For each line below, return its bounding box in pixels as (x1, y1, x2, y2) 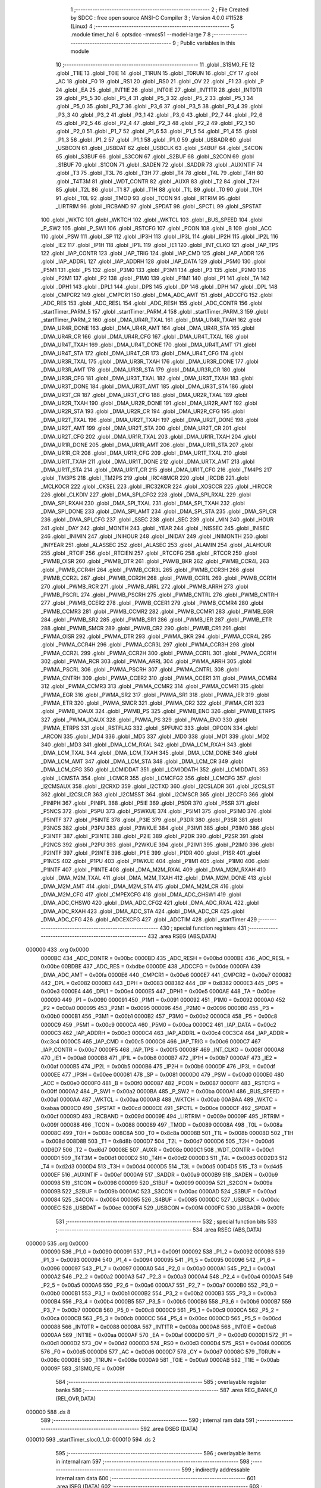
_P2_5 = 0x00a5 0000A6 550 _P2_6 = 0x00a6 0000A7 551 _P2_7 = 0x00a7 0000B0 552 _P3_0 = (40, 1281, 279, 1289)
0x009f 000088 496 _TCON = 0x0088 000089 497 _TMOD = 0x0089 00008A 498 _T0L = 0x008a (40, 1121, 283, 1128)
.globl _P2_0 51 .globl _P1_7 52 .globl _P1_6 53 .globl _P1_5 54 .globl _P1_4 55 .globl (55, 128, 257, 135)
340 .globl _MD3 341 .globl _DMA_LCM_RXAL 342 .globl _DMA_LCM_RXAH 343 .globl (40, 741, 252, 748)
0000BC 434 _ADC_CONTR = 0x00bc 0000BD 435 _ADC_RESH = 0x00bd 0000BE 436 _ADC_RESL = (40, 954, 290, 961)
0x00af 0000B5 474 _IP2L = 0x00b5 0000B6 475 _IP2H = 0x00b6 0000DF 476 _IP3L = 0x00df (40, 1062, 276, 1070)
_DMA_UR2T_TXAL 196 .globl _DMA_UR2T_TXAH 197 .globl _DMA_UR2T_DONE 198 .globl (40, 416, 259, 423)
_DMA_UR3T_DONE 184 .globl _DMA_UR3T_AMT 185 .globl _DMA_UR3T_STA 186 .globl (40, 383, 254, 390)
